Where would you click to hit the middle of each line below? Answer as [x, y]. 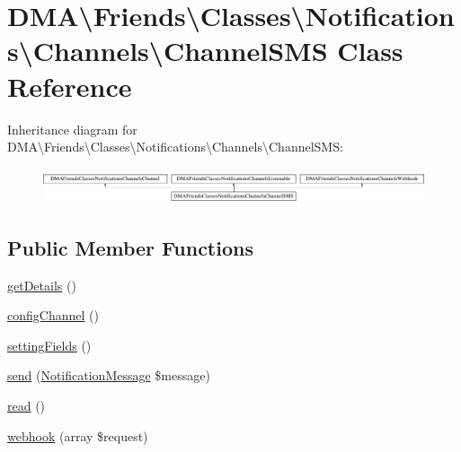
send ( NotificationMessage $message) [109, 375]
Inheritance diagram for [72, 129]
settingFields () [49, 345]
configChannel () [53, 315]
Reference [70, 86]
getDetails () [42, 285]
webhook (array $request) [78, 435]
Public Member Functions [130, 247]
